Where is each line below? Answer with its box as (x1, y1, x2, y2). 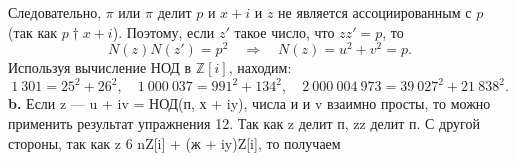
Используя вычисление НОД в (8, 57, 192, 78)
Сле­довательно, (8, 2, 102, 22)
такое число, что (234, 21, 335, 42)
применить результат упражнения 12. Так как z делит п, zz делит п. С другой (8, 112, 480, 133)
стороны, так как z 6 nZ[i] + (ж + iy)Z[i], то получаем (8, 132, 341, 153)
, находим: (228, 57, 292, 78)
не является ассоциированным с (278, 2, 472, 22)
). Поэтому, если (112, 21, 215, 42)
